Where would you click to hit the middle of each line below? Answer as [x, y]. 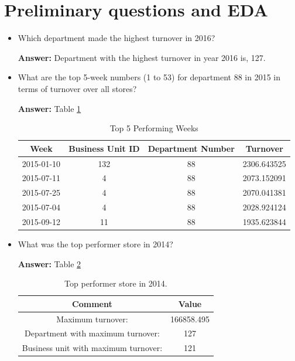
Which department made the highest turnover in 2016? [116, 38]
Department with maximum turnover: [92, 333]
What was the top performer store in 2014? [95, 244]
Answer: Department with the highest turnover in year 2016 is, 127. [142, 57]
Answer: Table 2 [49, 263]
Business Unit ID [104, 148]
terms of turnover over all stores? [77, 88]
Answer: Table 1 [49, 108]
